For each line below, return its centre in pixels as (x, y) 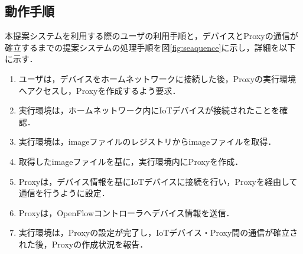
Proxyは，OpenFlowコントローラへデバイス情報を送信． (126, 212)
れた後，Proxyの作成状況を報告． (83, 244)
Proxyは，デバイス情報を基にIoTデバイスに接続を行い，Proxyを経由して (158, 181)
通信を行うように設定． (64, 193)
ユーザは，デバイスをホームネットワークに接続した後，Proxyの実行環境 (157, 78)
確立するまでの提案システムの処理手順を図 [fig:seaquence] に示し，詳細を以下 (150, 47)
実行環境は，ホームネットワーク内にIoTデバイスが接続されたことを (149, 110)
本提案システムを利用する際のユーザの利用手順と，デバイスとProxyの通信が (151, 36)
